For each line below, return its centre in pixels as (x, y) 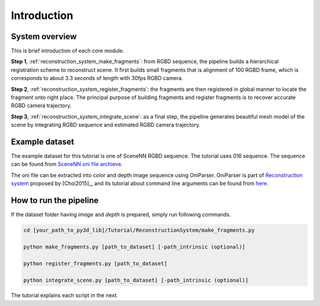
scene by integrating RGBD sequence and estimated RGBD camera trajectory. (106, 125)
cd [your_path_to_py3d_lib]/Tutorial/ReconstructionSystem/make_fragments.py (139, 230)
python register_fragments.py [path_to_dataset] (95, 263)
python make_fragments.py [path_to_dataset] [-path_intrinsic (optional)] (135, 247)
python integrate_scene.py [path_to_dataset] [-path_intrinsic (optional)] (136, 280)
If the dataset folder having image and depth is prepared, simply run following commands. (121, 215)
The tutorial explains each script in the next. (65, 295)
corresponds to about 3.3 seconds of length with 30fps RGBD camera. (97, 78)
